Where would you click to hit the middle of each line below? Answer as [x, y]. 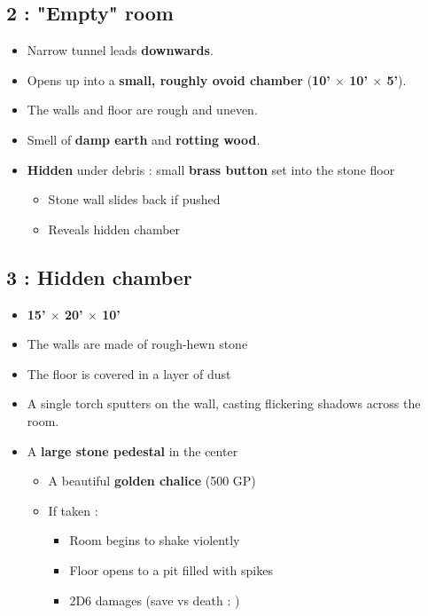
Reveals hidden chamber [114, 229]
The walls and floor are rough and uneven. [142, 110]
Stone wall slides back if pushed [134, 199]
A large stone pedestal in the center [132, 450]
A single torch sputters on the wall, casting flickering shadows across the [224, 403]
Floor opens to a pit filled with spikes [171, 569]
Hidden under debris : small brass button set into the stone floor [211, 169]
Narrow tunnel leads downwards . [120, 50]
